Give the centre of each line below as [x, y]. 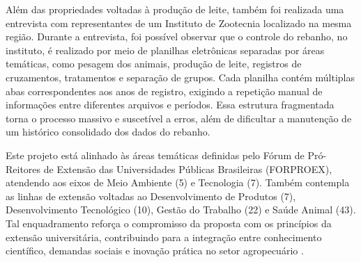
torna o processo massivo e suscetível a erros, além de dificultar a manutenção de [179, 118]
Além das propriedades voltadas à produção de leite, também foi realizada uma [175, 9]
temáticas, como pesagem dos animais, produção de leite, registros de [154, 64]
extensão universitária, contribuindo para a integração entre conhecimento [164, 237]
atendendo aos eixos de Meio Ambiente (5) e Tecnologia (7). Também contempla [178, 182]
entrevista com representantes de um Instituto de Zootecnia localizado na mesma [179, 23]
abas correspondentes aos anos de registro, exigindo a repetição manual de [164, 91]
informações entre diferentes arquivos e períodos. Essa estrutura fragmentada [170, 105]
